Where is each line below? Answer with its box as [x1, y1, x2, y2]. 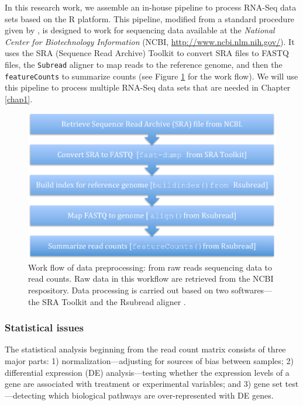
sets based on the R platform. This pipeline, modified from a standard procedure [5, 12, 295, 25]
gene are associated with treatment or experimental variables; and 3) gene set [5, 378, 283, 390]
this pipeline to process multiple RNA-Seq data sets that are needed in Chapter [5, 81, 291, 94]
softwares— [231, 283, 273, 296]
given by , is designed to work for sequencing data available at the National [5, 24, 275, 36]
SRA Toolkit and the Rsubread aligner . [42, 295, 186, 307]
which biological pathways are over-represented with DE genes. [48, 389, 274, 401]
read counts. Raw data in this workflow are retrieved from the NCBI [28, 272, 274, 285]
